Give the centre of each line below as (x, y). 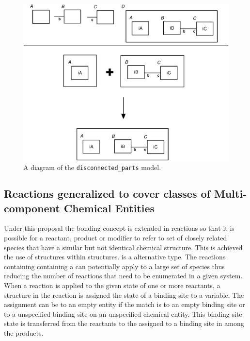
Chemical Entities (109, 208)
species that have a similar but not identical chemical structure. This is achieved (123, 247)
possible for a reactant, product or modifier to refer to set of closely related (116, 237)
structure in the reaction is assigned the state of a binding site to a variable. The (124, 295)
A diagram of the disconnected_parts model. (92, 167)
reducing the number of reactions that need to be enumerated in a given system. (123, 276)
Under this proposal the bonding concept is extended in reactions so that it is (119, 228)
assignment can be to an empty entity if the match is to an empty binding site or (125, 304)
